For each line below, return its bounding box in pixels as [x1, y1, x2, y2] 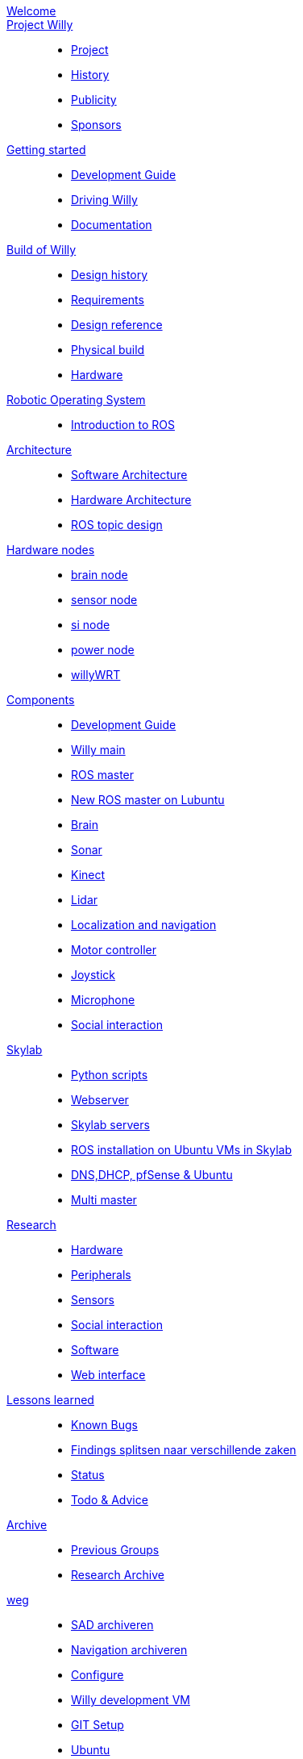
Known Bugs [71, 1418, 138, 1432]
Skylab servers [71, 1118, 150, 1132]
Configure [71, 1668, 124, 1682]
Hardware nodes [6, 543, 95, 556]
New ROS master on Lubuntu [71, 793, 225, 807]
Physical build [71, 343, 145, 356]
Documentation [71, 218, 152, 231]
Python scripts [71, 1068, 148, 1082]
